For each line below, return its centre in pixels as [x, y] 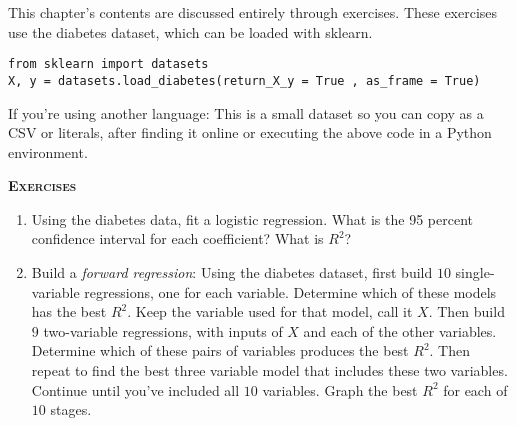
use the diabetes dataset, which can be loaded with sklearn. [190, 31]
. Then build [466, 311]
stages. [71, 409]
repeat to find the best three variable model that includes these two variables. [269, 370]
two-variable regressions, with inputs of [163, 330]
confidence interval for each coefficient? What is [177, 238]
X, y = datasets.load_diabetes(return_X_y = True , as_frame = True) [244, 80]
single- [475, 272]
